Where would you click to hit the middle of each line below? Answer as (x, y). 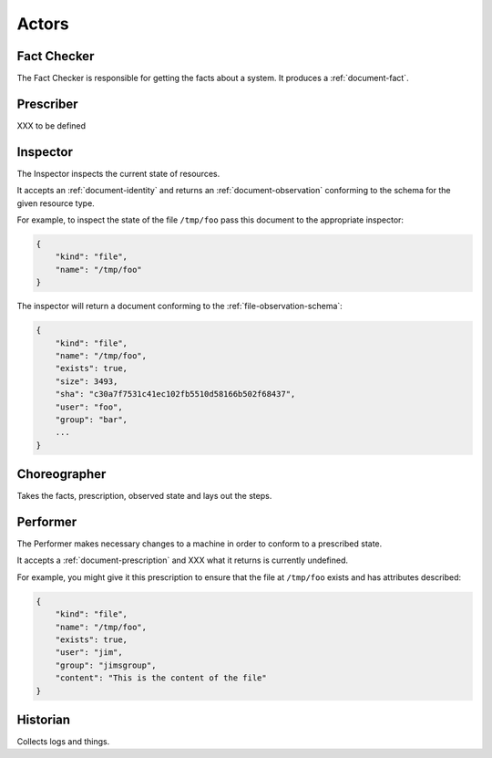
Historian (44, 720)
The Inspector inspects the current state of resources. (118, 173)
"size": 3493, (87, 381)
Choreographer (61, 474)
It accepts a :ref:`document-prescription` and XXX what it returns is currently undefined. (183, 560)
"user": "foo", (89, 407)
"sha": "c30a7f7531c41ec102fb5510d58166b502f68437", (175, 394)
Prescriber (47, 104)
